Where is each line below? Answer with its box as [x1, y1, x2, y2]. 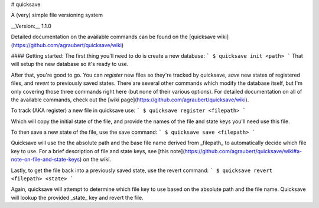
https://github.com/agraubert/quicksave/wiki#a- [184, 147, 302, 154]
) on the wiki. [80, 156, 112, 163]
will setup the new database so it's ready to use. [11, 61, 129, 68]
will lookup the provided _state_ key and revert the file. [11, 194, 144, 201]
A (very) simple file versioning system [11, 12, 103, 19]
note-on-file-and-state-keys [11, 156, 80, 163]
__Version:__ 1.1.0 [11, 22, 51, 29]
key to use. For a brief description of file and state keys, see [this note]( [11, 147, 185, 154]
